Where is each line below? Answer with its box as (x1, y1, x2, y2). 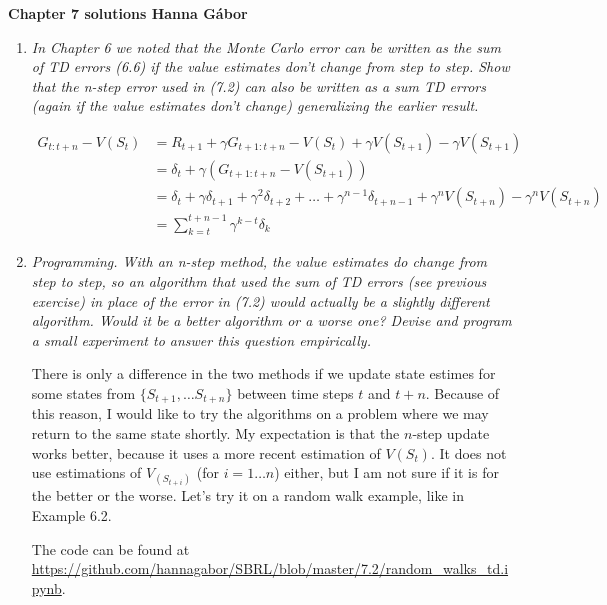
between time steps (237, 382, 354, 403)
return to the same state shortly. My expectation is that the (31, 423, 400, 443)
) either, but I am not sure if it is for (274, 462, 499, 483)
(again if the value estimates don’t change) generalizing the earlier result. (31, 95, 479, 116)
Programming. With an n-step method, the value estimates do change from (31, 251, 487, 272)
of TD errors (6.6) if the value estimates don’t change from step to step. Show (31, 56, 510, 77)
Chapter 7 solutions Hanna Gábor (8, 3, 248, 23)
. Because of (425, 382, 500, 403)
